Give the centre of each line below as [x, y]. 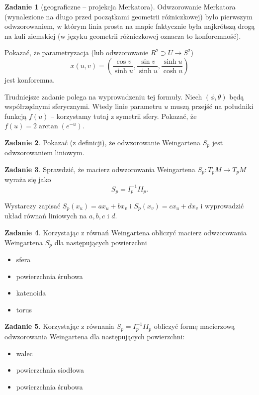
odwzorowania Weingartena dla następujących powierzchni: [95, 336]
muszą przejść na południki [212, 106]
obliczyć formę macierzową [194, 326]
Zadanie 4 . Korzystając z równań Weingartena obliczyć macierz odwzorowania [126, 233]
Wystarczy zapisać [33, 205]
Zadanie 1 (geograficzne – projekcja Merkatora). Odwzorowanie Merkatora [120, 6]
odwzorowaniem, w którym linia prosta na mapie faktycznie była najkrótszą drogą [130, 26]
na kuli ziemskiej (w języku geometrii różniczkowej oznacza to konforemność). [123, 36]
